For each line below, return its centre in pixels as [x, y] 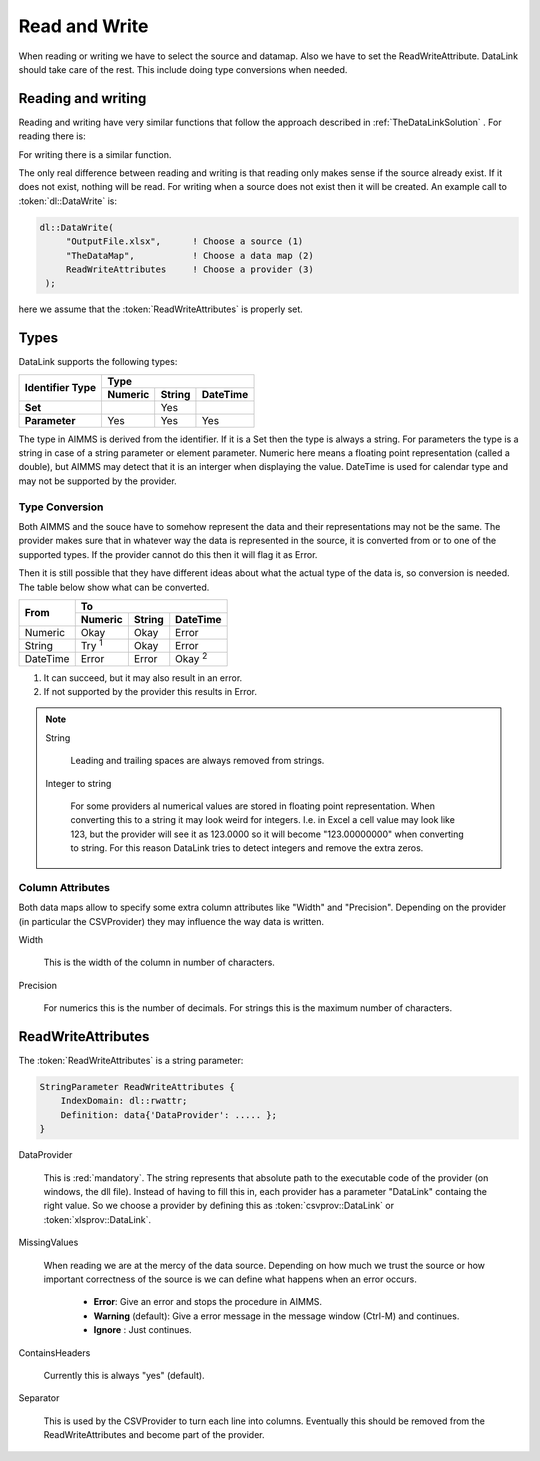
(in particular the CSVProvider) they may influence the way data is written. [171, 921]
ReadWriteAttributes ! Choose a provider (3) [189, 269]
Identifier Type [60, 388]
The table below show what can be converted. [114, 587]
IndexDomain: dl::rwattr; [124, 1101]
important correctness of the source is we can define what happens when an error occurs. [230, 1279]
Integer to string [78, 783]
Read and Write [83, 26]
